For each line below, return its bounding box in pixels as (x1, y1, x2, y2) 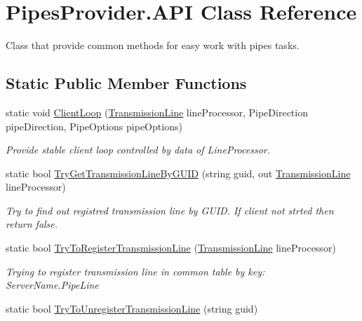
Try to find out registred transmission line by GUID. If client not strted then (6, 203, 334, 217)
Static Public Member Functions (6, 72, 247, 94)
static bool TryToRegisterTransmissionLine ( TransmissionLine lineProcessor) (6, 240, 336, 255)
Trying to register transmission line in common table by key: (6, 264, 265, 278)
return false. (6, 217, 58, 231)
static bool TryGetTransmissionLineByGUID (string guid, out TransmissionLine (6, 165, 351, 180)
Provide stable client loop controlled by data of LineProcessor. (6, 142, 271, 157)
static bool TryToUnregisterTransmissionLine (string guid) (6, 301, 258, 315)
